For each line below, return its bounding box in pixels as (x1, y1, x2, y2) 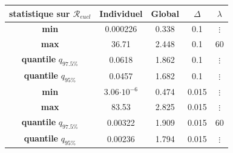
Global (151, 7, 179, 19)
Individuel (99, 7, 143, 19)
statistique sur (9, 7, 70, 19)
